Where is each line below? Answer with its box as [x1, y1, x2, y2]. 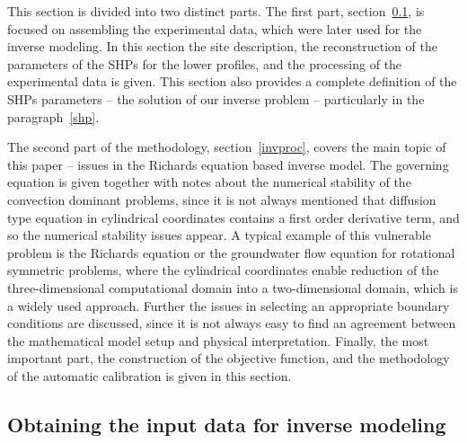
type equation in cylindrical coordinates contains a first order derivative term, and [7, 208, 460, 226]
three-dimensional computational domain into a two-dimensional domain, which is [7, 278, 458, 297]
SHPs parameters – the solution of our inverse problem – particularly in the [7, 89, 425, 108]
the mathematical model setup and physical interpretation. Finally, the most [7, 331, 429, 350]
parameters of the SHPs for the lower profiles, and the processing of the [7, 54, 402, 73]
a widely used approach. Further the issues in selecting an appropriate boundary [7, 296, 450, 315]
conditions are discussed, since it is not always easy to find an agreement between [7, 314, 456, 332]
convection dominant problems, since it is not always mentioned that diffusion [7, 190, 436, 208]
